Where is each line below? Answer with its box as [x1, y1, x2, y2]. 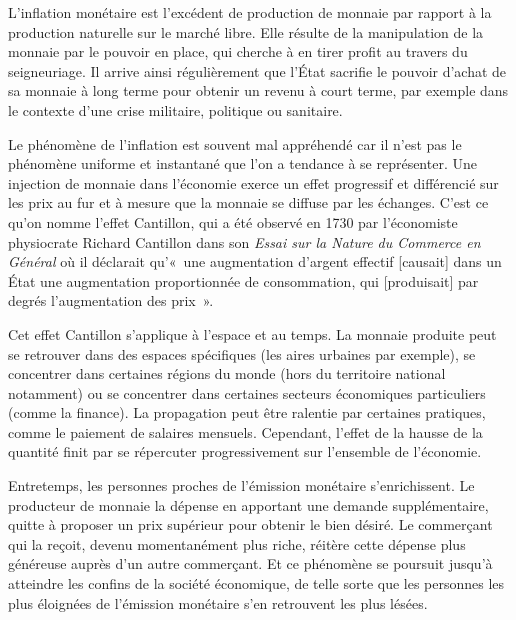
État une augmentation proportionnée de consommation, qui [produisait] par [8, 270, 479, 291]
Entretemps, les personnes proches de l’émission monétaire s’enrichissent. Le [8, 475, 475, 496]
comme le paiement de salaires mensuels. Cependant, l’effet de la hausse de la [8, 421, 483, 442]
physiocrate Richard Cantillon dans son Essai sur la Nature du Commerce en [8, 231, 481, 252]
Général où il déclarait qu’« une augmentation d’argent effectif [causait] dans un [8, 251, 502, 272]
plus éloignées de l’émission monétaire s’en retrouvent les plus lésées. [8, 592, 428, 613]
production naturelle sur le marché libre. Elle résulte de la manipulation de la [8, 21, 484, 42]
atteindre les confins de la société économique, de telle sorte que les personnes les [8, 573, 505, 594]
